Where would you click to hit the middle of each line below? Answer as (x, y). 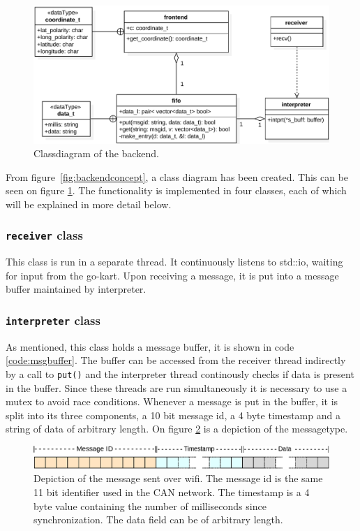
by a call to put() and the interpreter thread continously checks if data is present (180, 374)
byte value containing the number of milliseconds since (150, 505)
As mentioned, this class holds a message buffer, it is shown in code (150, 346)
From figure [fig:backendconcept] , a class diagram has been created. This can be (177, 176)
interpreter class (53, 320)
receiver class (44, 235)
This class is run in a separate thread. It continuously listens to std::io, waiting (174, 262)
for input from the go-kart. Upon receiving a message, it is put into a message (172, 275)
